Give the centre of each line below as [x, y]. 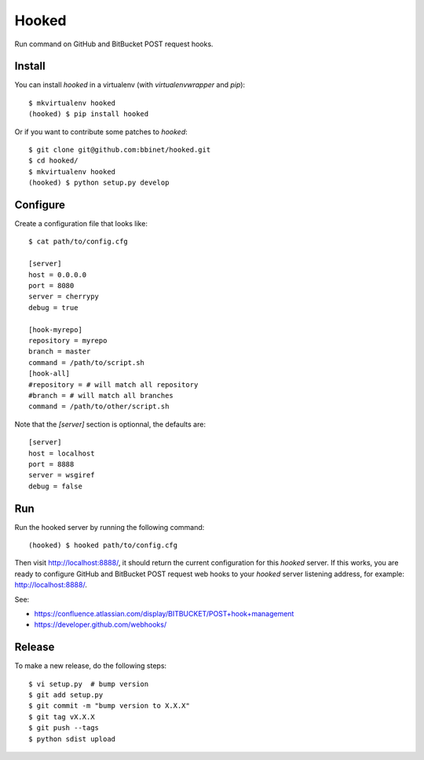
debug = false [55, 486]
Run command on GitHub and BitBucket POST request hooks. [114, 44]
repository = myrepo [68, 340]
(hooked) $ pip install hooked [89, 114]
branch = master [60, 352]
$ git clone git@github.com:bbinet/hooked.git [120, 150]
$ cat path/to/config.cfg [79, 242]
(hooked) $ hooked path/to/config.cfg [103, 545]
